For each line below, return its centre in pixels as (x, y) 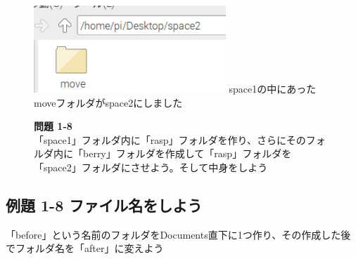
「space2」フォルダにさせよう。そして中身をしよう (151, 167)
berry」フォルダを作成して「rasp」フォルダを (187, 153)
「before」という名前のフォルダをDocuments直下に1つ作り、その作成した (173, 234)
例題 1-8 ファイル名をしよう (104, 205)
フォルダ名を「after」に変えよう (89, 248)
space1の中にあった (273, 88)
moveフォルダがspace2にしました (108, 102)
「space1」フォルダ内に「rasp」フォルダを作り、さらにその (170, 139)
